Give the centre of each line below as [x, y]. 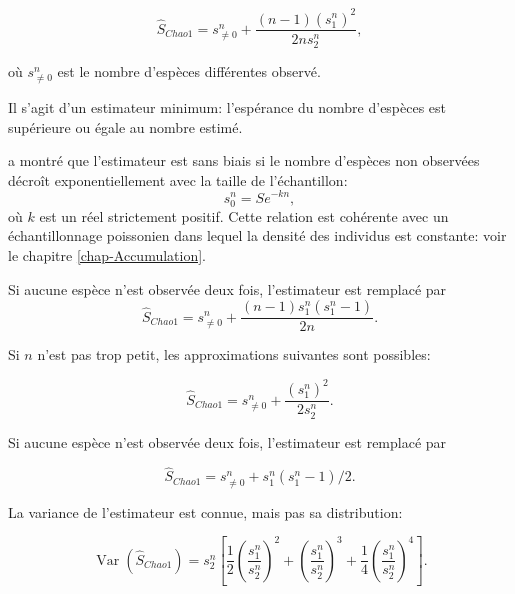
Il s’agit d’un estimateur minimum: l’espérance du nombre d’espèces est [227, 107]
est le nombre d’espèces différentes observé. [189, 70]
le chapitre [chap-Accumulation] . [107, 254]
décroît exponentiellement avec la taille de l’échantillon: [178, 179]
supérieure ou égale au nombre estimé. [125, 126]
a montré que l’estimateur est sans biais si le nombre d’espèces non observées [244, 160]
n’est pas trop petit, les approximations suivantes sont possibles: [234, 354]
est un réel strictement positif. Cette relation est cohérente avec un [244, 215]
